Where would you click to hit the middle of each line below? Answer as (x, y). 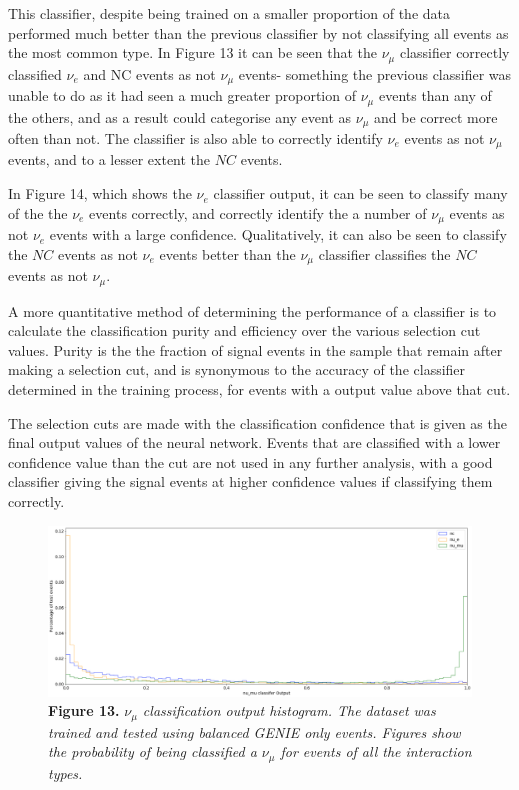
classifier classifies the (384, 253)
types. (65, 772)
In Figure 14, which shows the (100, 193)
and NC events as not (149, 73)
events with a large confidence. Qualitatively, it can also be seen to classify (278, 234)
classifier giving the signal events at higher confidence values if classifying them (250, 481)
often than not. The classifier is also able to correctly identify (195, 138)
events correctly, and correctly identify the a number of (258, 212)
